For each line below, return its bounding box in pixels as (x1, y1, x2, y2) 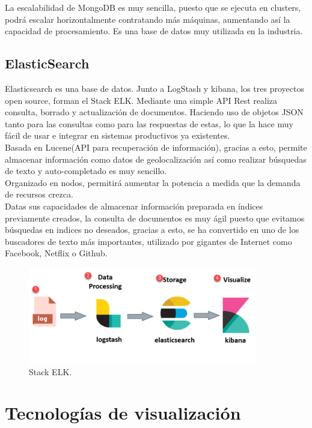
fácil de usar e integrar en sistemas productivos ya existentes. (5, 129, 230, 142)
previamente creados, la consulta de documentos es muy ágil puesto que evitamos (5, 211, 305, 224)
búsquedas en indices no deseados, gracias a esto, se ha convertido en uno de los (5, 223, 299, 236)
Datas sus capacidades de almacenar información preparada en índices (5, 199, 263, 212)
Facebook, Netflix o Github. (5, 247, 108, 259)
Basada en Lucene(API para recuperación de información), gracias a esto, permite (5, 140, 307, 153)
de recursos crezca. (5, 188, 73, 200)
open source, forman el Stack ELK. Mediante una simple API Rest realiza (5, 94, 277, 106)
